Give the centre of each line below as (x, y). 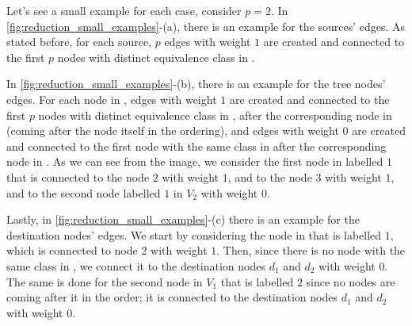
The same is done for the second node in (105, 281)
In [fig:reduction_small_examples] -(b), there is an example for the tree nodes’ (196, 84)
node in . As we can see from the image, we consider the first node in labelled (195, 161)
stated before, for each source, (79, 42)
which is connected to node (72, 250)
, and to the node (270, 176)
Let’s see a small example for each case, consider (124, 10)
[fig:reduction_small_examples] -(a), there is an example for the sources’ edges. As (206, 26)
